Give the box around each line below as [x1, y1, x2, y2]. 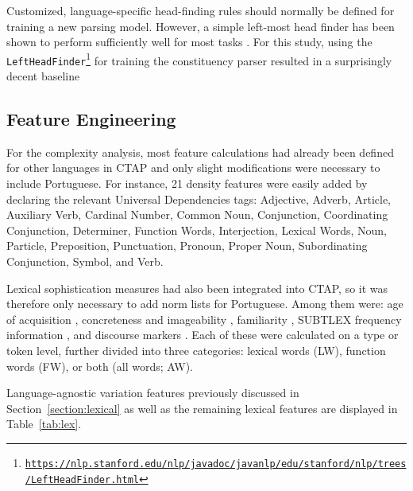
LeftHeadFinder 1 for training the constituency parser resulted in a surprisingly [6, 49, 392, 68]
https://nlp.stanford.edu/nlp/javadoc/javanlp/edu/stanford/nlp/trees [25, 458, 407, 470]
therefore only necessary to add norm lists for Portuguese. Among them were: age [6, 295, 403, 312]
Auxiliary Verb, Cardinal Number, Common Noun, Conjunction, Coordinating [6, 206, 388, 223]
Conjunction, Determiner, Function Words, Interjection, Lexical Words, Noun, [6, 221, 387, 238]
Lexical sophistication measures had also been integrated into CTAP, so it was [6, 279, 388, 296]
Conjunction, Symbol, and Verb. [6, 253, 164, 270]
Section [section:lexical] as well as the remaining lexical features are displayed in [6, 399, 398, 416]
